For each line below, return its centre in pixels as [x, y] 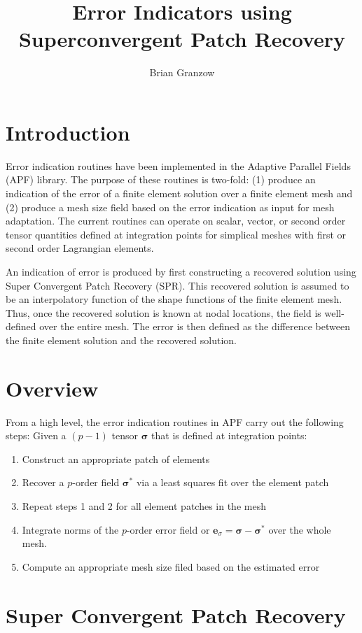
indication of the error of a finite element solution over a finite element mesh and [179, 193]
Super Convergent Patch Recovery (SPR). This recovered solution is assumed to [177, 285]
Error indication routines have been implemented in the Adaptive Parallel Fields [178, 165]
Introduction [68, 132]
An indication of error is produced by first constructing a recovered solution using [181, 271]
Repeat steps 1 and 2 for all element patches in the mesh [144, 506]
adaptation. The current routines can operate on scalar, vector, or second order [176, 221]
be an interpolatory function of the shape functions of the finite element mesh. [174, 299]
